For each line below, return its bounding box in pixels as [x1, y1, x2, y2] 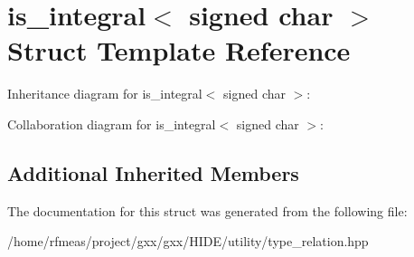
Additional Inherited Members [7, 158, 299, 186]
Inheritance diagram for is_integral [7, 84, 202, 103]
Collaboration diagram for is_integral [7, 114, 216, 133]
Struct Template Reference [7, 32, 351, 69]
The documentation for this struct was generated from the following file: [7, 201, 408, 220]
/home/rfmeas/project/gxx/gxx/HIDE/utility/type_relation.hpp [7, 232, 369, 251]
